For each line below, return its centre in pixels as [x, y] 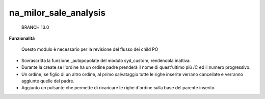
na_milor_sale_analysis [57, 13]
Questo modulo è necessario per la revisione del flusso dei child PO [90, 49]
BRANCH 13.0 [35, 27]
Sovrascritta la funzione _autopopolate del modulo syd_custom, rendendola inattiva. [106, 60]
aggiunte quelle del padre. [48, 81]
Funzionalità [22, 38]
